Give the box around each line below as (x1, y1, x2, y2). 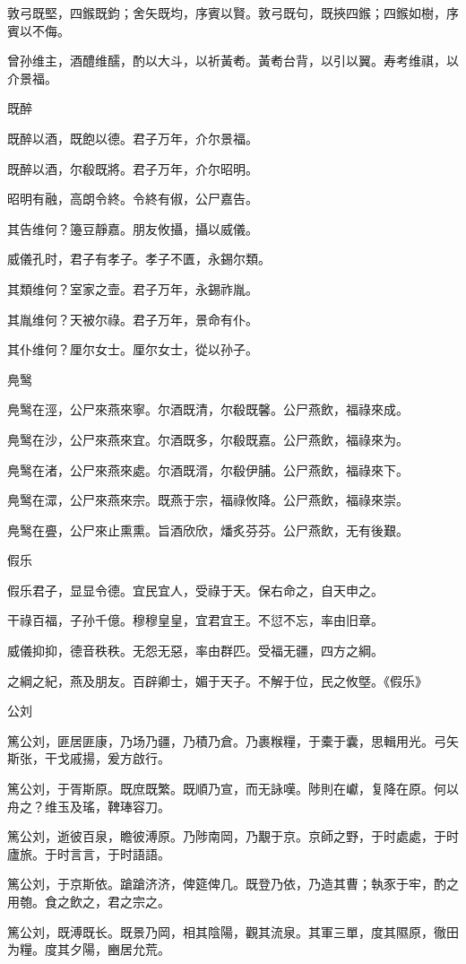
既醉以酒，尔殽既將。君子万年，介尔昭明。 (7, 159, 258, 178)
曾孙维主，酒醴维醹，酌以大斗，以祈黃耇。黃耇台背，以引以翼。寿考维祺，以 (7, 51, 459, 70)
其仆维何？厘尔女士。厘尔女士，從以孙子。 (7, 340, 258, 359)
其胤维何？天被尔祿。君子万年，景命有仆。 (7, 309, 258, 328)
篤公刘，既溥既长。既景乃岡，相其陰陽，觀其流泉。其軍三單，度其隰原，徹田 (7, 922, 459, 941)
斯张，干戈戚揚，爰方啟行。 (7, 749, 170, 768)
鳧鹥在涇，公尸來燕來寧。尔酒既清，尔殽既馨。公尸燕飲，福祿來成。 (7, 400, 409, 419)
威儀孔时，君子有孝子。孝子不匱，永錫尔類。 (7, 249, 271, 268)
